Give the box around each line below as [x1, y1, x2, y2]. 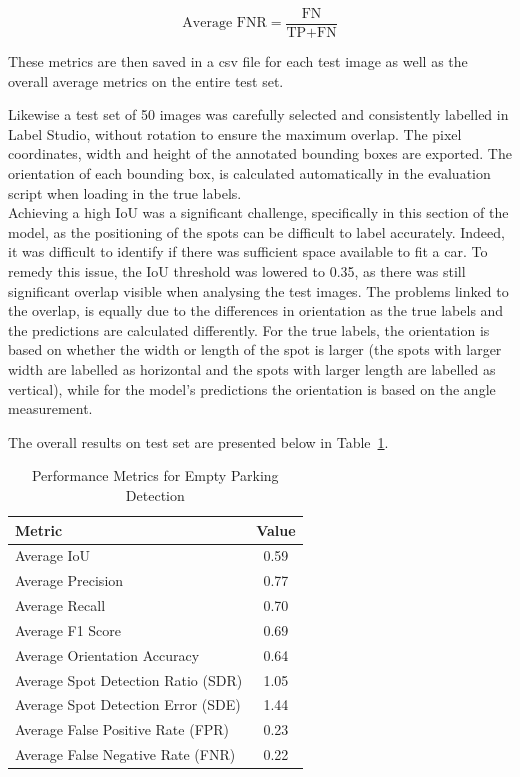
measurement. [8, 398, 93, 419]
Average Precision [15, 570, 124, 591]
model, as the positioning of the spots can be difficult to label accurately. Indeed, [8, 221, 505, 242]
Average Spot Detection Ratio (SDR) [15, 669, 243, 690]
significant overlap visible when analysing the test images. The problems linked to [8, 280, 509, 301]
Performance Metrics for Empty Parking [31, 465, 279, 486]
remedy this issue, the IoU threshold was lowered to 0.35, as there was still [8, 261, 466, 281]
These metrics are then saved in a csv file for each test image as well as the [8, 51, 468, 72]
